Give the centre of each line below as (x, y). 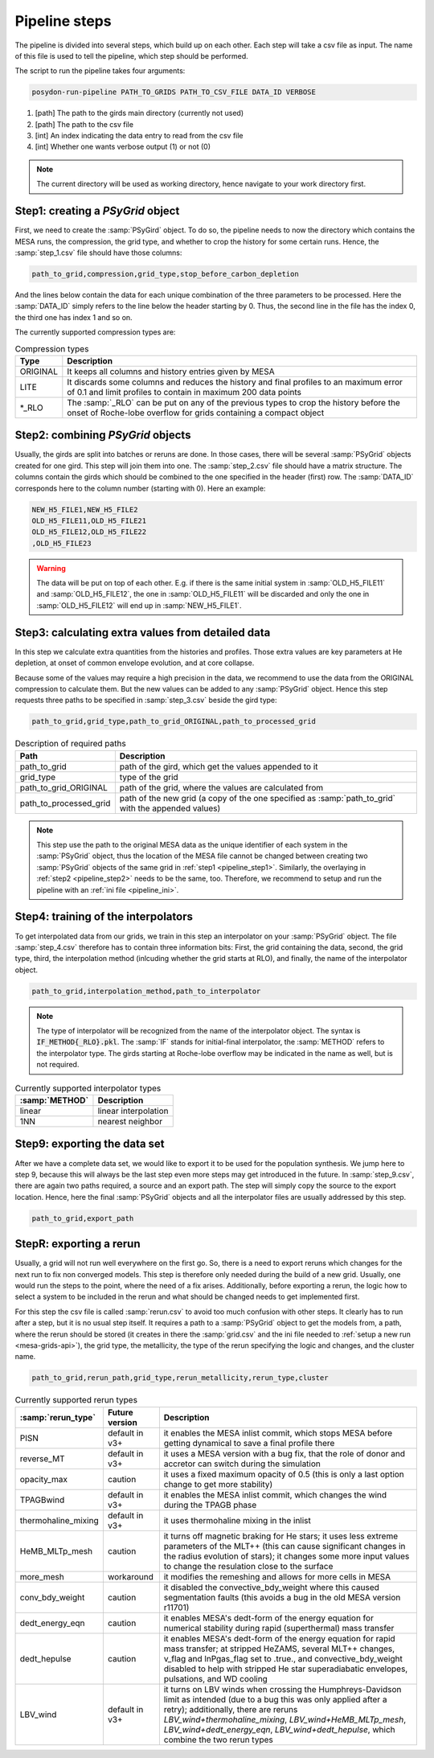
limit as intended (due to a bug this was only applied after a (275, 1699)
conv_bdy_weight (52, 1597)
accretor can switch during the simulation (242, 1464)
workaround (131, 1576)
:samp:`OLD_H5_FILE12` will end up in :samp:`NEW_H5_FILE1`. (139, 605)
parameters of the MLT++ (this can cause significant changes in (285, 1546)
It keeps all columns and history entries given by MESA (171, 372)
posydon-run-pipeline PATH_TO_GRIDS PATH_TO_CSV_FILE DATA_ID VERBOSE (174, 92)
